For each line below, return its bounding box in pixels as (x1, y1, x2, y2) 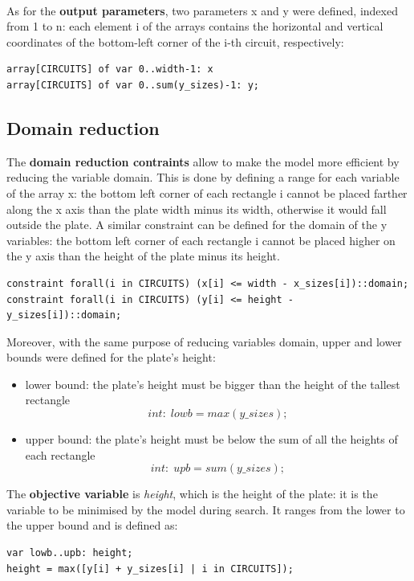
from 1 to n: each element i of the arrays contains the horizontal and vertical (6, 18, 384, 35)
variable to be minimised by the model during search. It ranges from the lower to (6, 501, 405, 518)
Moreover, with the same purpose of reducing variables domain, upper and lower (6, 333, 402, 350)
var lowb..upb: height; (6, 547, 133, 559)
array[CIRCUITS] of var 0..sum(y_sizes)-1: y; (6, 79, 259, 91)
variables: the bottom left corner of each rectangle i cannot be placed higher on (6, 231, 396, 248)
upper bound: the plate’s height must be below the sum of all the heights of (25, 431, 398, 448)
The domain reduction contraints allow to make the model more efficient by (6, 153, 400, 170)
